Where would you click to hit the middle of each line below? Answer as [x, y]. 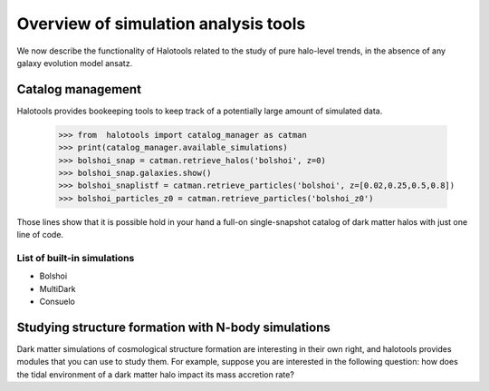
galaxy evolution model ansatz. [75, 63]
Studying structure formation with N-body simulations [173, 327]
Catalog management [79, 89]
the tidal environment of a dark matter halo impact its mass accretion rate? [155, 374]
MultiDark [58, 288]
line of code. [40, 235]
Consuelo [58, 302]
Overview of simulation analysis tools [161, 24]
